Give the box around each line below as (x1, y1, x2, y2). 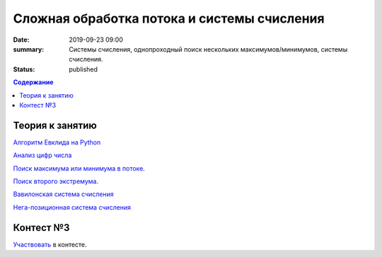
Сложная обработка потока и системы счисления (13, 11, 325, 26)
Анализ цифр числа (13, 151, 72, 159)
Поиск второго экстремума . (13, 177, 99, 185)
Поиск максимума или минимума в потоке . (13, 164, 145, 173)
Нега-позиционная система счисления (13, 202, 131, 212)
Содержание (13, 78, 54, 86)
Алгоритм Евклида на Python (13, 138, 101, 147)
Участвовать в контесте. (13, 240, 88, 249)
